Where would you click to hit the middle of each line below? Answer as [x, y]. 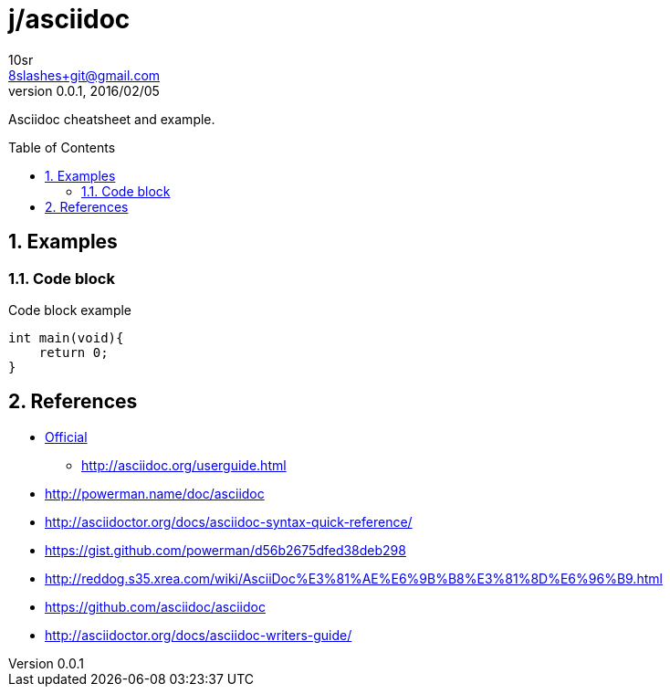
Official [66, 436]
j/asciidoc [69, 19]
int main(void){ [66, 337]
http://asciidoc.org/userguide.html [184, 465]
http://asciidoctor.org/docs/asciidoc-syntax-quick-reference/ [229, 521]
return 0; [73, 352]
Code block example [70, 310]
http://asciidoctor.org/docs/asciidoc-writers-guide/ [199, 635]
